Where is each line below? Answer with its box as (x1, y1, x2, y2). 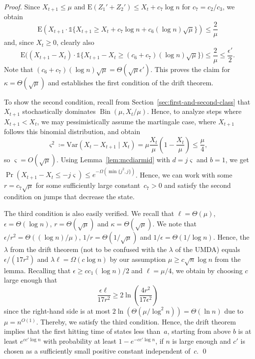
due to (224, 305, 244, 316)
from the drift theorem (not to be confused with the (10, 244, 167, 254)
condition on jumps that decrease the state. (4, 191, 135, 202)
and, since (4, 37, 34, 47)
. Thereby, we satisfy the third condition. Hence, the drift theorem (36, 316, 236, 326)
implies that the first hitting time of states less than (4, 326, 161, 336)
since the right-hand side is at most (4, 305, 111, 316)
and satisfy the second (164, 180, 231, 190)
